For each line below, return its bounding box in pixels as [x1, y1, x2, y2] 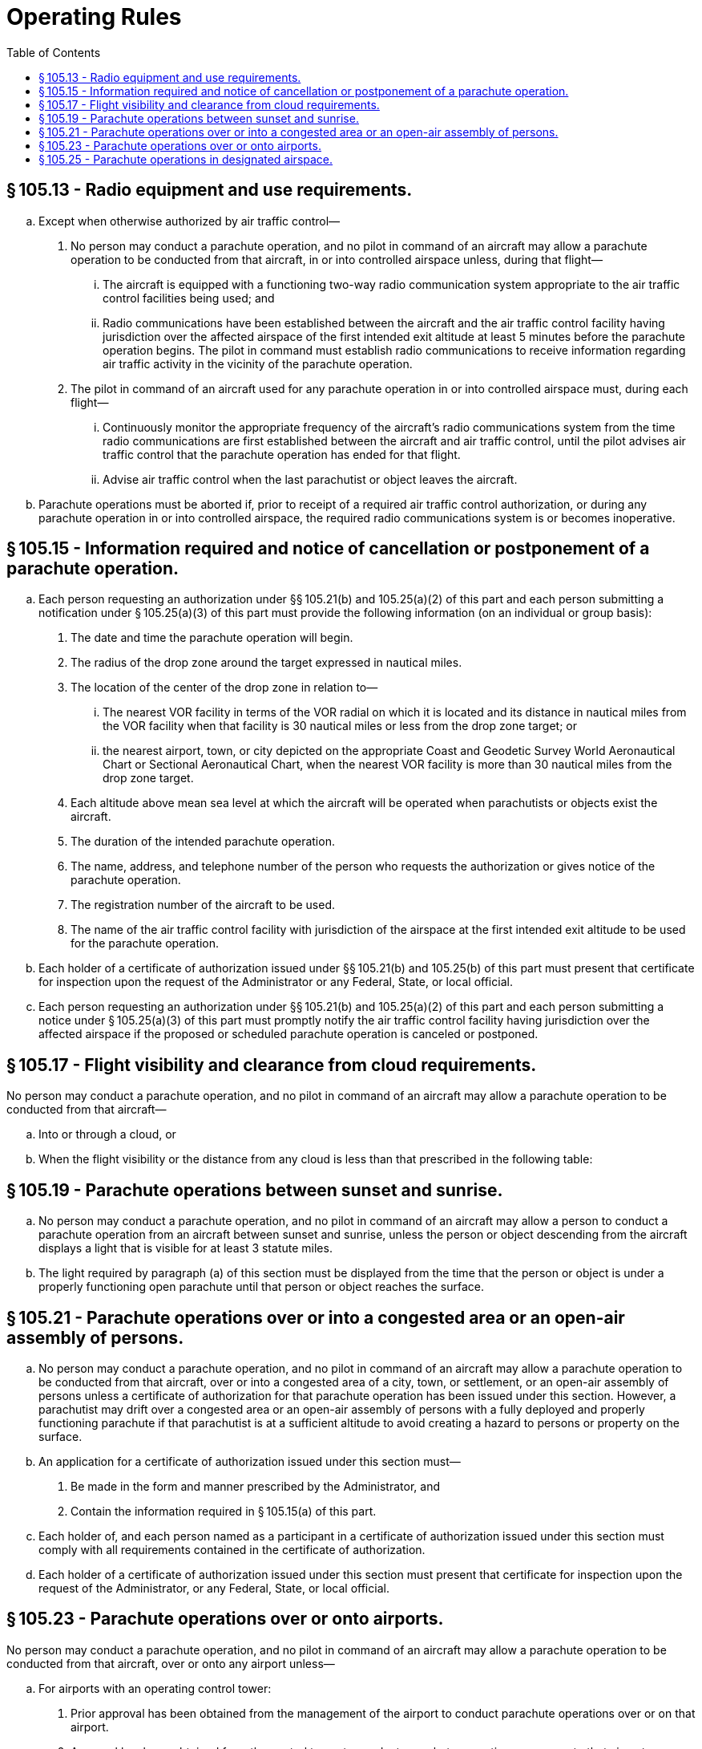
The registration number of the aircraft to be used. [71, 898, 336, 912]
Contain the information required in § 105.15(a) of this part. [71, 1503, 377, 1518]
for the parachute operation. [71, 936, 220, 951]
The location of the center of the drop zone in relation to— [71, 680, 378, 695]
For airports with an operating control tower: [38, 1681, 272, 1695]
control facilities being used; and [103, 290, 275, 305]
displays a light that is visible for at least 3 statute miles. [38, 1241, 333, 1256]
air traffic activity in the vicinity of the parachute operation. [103, 356, 413, 371]
